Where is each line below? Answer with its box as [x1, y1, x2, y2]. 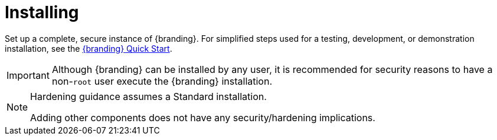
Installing [5, 2, 79, 22]
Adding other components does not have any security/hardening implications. [30, 111, 375, 124]
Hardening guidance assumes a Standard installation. [30, 90, 267, 102]
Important [6, 69, 50, 81]
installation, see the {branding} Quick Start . [5, 43, 172, 54]
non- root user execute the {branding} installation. [51, 75, 273, 87]
